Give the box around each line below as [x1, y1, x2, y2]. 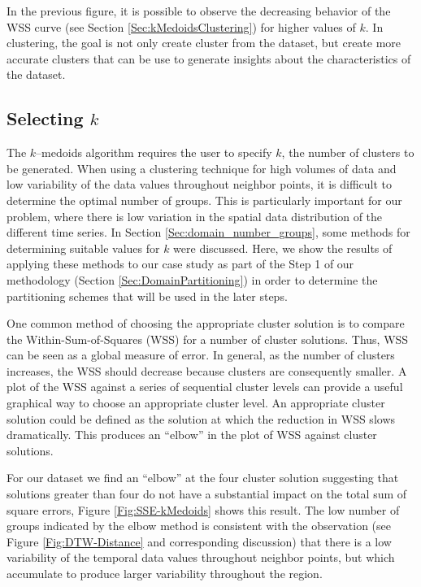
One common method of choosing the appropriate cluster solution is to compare [7, 315, 405, 332]
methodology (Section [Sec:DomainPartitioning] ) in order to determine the [7, 271, 378, 288]
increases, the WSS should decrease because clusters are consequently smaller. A [7, 362, 407, 379]
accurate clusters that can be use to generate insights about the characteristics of [7, 50, 411, 67]
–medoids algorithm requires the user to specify [36, 144, 272, 161]
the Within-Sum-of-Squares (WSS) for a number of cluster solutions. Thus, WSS [7, 330, 409, 347]
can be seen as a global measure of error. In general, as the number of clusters [7, 346, 395, 363]
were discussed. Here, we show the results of [173, 239, 393, 256]
